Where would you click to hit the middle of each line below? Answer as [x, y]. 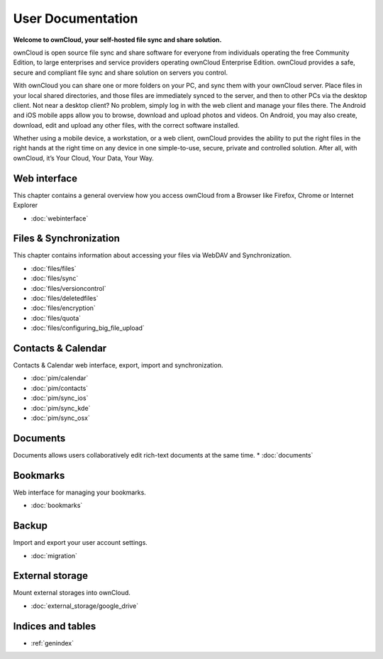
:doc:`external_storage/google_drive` [85, 606]
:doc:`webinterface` [60, 218]
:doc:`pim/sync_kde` [61, 408]
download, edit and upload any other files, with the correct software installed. [127, 125]
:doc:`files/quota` [56, 318]
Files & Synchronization [67, 239]
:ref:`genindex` [52, 643]
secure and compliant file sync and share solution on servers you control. [121, 72]
